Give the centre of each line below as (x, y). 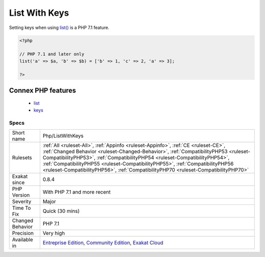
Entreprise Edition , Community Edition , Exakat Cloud (103, 243)
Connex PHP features (42, 90)
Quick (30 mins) (61, 211)
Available (23, 240)
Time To (22, 208)
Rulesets (22, 158)
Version (21, 195)
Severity (22, 201)
